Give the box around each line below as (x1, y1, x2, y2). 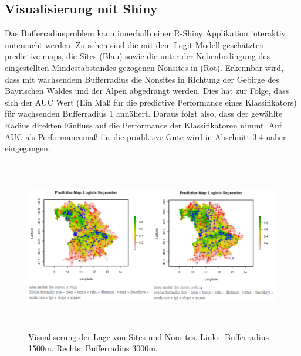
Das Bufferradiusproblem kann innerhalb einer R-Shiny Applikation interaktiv (5, 27, 286, 39)
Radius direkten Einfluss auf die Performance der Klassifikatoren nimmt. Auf (5, 118, 282, 131)
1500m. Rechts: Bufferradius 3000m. (28, 342, 158, 354)
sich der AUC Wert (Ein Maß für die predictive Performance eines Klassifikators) (5, 96, 297, 108)
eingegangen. (5, 142, 50, 154)
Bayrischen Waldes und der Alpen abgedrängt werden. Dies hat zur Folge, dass (5, 84, 289, 97)
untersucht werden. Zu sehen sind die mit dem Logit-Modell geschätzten (5, 38, 264, 50)
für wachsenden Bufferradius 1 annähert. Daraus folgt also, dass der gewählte (5, 107, 283, 120)
